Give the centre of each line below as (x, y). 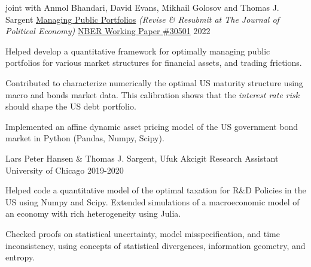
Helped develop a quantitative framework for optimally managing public (138, 51)
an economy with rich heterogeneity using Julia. (93, 213)
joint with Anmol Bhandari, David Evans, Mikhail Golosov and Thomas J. (142, 7)
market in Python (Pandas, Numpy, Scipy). (85, 138)
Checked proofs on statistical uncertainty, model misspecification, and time (143, 233)
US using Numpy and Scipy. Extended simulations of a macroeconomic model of (153, 201)
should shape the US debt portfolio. (71, 106)
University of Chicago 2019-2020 (65, 170)
